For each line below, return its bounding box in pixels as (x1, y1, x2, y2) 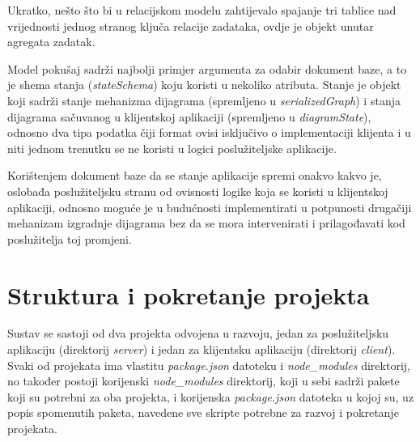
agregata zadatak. (7, 33, 95, 50)
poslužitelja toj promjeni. (7, 230, 132, 247)
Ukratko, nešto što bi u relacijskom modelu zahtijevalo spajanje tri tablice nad (7, 2, 397, 18)
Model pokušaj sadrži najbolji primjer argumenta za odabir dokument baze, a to (7, 60, 407, 77)
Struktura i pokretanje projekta (7, 278, 370, 311)
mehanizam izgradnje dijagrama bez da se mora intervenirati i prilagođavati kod (7, 215, 405, 232)
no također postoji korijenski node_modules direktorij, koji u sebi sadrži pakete (7, 372, 400, 389)
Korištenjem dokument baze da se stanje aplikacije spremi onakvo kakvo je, (7, 167, 382, 184)
